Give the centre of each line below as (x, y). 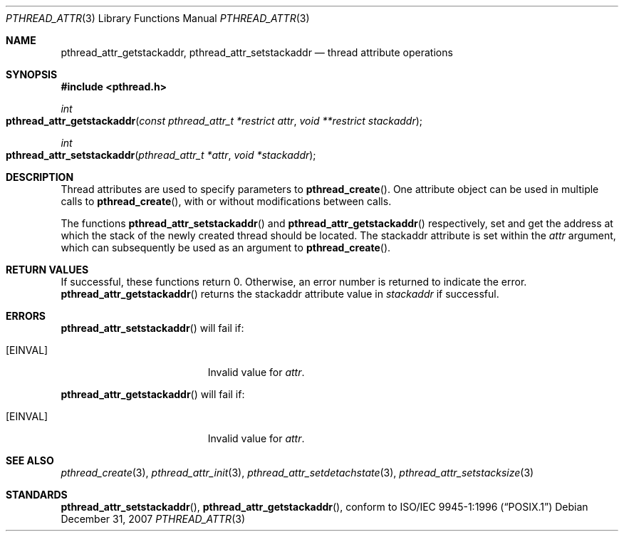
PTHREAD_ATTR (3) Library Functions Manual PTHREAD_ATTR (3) (158, 18)
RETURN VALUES (47, 270)
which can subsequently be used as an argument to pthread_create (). (226, 247)
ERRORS (26, 316)
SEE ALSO (30, 460)
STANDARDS (37, 495)
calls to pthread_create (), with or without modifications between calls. (226, 201)
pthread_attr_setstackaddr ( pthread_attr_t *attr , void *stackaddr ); (161, 155)
